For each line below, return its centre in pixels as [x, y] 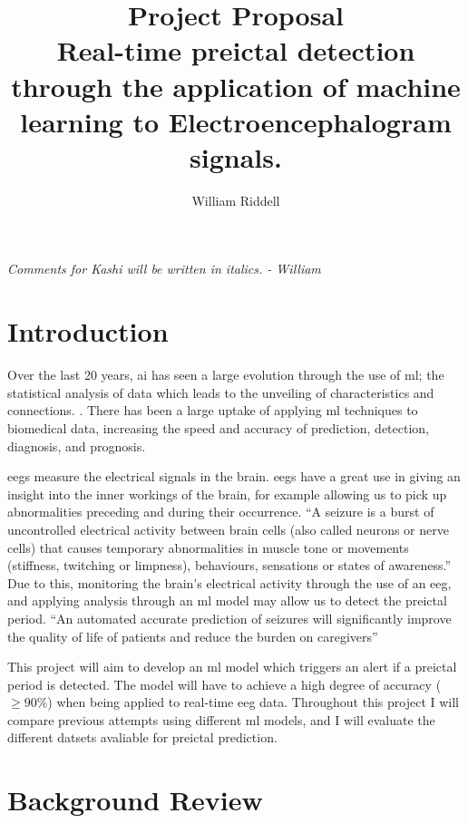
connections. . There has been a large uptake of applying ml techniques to [213, 410]
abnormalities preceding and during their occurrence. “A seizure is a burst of [221, 512]
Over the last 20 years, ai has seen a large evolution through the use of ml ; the [226, 375]
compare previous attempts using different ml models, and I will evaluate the [221, 719]
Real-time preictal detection [236, 50]
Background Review [135, 800]
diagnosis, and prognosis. [77, 445]
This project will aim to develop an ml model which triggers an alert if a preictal [232, 667]
